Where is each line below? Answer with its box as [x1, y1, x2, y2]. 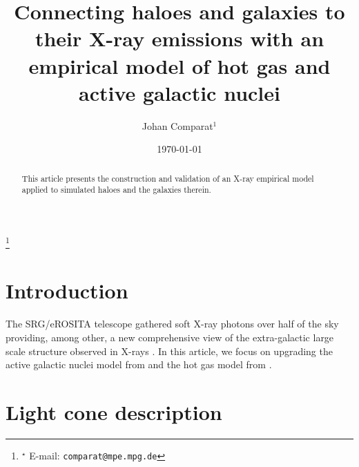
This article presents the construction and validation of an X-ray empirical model [21, 172, 314, 184]
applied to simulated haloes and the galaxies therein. [21, 184, 211, 196]
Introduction [6, 276, 128, 305]
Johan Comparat [142, 118, 213, 133]
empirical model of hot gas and [28, 51, 331, 79]
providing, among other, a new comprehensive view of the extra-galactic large [6, 330, 334, 344]
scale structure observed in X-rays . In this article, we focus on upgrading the [6, 343, 333, 358]
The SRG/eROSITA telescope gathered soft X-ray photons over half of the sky [6, 316, 339, 331]
